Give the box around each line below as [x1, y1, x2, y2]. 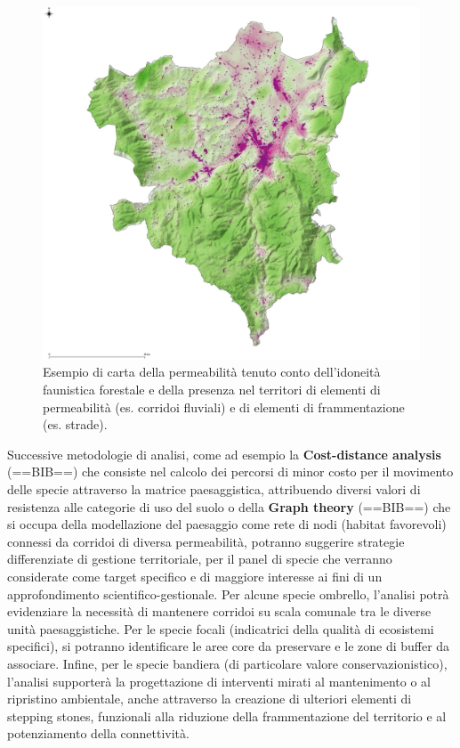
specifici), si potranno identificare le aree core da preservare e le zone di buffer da [7, 637, 450, 655]
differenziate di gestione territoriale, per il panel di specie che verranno [7, 549, 392, 568]
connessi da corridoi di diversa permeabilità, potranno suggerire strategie [7, 532, 405, 550]
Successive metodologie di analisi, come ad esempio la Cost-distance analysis [7, 444, 441, 463]
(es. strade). [43, 415, 108, 434]
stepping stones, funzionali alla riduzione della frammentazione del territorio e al [7, 706, 447, 725]
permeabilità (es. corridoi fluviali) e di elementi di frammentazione [43, 397, 405, 416]
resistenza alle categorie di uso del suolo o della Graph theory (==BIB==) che [7, 497, 451, 516]
